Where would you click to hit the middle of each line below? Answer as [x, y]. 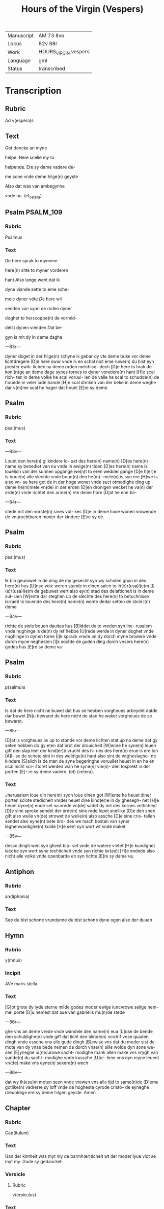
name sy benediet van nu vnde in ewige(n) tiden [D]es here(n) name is [77, 466]
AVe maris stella [21, 984]
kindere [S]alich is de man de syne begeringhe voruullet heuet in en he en [80, 761]
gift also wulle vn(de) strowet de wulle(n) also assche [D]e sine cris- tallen [80, 816]
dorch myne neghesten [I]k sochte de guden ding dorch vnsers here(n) [77, 641]
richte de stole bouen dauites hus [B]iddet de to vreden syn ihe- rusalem [79, 626]
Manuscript [21, 36]
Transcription [33, 90]
